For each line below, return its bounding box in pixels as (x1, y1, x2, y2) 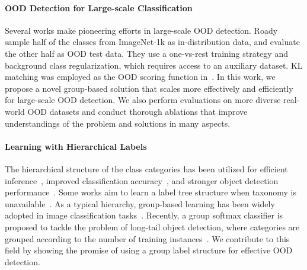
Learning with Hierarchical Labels (5, 140, 147, 152)
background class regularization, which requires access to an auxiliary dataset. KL (5, 59, 303, 71)
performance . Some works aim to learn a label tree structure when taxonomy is (5, 186, 297, 198)
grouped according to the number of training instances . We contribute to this (5, 232, 290, 245)
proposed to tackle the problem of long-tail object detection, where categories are (5, 220, 300, 233)
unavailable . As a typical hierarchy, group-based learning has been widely (5, 197, 275, 210)
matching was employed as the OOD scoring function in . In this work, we (5, 70, 276, 83)
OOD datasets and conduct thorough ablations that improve (27, 105, 248, 117)
